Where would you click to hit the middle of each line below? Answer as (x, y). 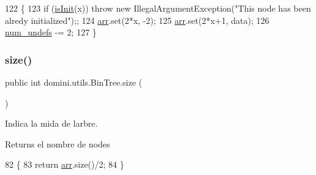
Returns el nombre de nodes (58, 143)
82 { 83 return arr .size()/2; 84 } (65, 164)
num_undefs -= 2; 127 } (51, 32)
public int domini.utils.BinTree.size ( (74, 82)
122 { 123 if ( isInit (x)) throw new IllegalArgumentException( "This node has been (158, 8)
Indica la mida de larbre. (51, 123)
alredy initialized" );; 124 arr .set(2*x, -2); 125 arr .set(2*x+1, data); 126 (137, 20)
